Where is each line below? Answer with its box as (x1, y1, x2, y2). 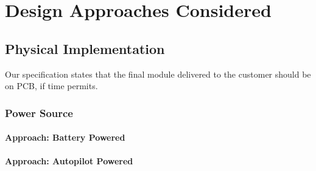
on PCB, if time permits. (5, 79, 98, 92)
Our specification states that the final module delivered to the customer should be (5, 67, 311, 80)
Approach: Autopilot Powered (5, 155, 133, 167)
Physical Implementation (5, 39, 165, 58)
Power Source (5, 105, 73, 120)
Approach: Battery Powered (5, 131, 125, 144)
